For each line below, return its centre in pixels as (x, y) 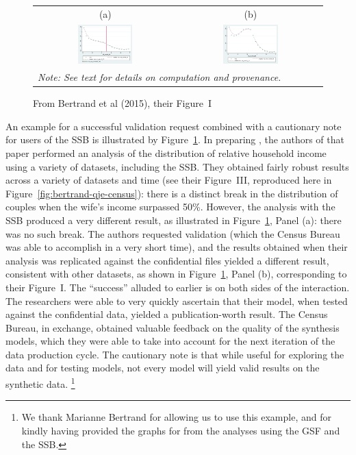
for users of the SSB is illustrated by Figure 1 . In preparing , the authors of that (175, 139)
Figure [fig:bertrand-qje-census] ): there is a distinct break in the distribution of (172, 193)
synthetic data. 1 (40, 383)
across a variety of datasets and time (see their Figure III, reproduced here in (169, 180)
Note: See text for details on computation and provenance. (160, 77)
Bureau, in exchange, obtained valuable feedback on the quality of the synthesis (173, 327)
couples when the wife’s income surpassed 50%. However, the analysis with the (170, 207)
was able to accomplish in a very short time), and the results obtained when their (177, 247)
